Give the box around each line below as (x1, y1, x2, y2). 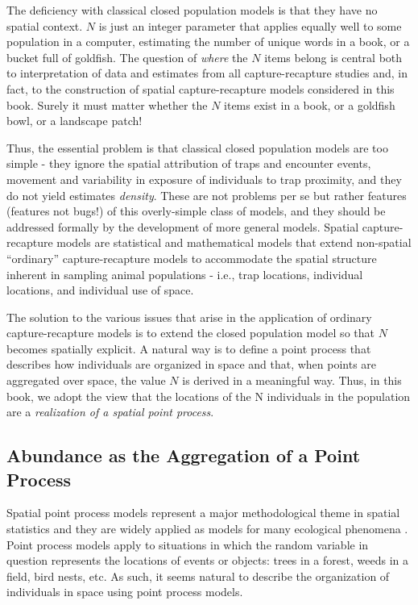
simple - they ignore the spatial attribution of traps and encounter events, (6, 155, 371, 172)
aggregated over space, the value (6, 372, 166, 389)
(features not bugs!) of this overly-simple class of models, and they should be (6, 202, 386, 219)
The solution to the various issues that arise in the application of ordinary (6, 308, 372, 325)
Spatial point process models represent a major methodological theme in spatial (6, 504, 400, 521)
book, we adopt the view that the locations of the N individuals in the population (6, 387, 411, 404)
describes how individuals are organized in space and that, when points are (6, 356, 377, 373)
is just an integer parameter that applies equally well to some (98, 17, 402, 34)
